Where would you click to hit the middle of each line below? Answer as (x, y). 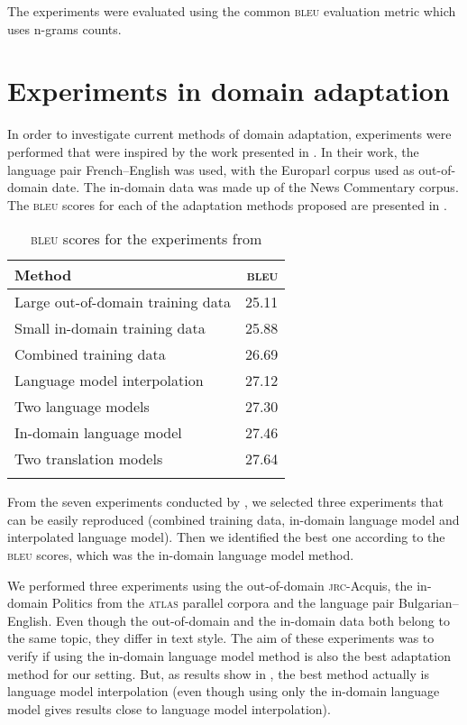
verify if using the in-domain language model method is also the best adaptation (229, 656)
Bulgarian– (428, 603)
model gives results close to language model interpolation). (169, 708)
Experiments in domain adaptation (229, 91)
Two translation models (89, 459)
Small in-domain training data (110, 328)
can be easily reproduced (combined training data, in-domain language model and (233, 519)
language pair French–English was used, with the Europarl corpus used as (211, 169)
